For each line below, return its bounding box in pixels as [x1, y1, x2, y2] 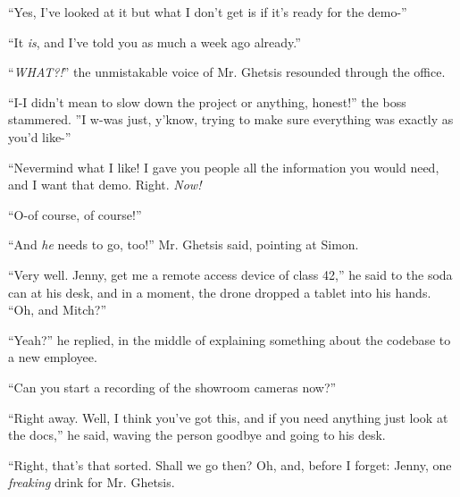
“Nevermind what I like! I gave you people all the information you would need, [8, 157, 439, 176]
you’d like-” [8, 127, 71, 146]
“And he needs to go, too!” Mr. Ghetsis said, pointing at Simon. [8, 235, 359, 254]
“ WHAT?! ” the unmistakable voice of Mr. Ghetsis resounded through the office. [8, 63, 446, 81]
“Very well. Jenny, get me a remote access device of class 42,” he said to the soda [8, 265, 453, 283]
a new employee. [8, 348, 97, 366]
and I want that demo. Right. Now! [8, 175, 202, 194]
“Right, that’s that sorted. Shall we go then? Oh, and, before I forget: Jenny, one [8, 455, 452, 474]
